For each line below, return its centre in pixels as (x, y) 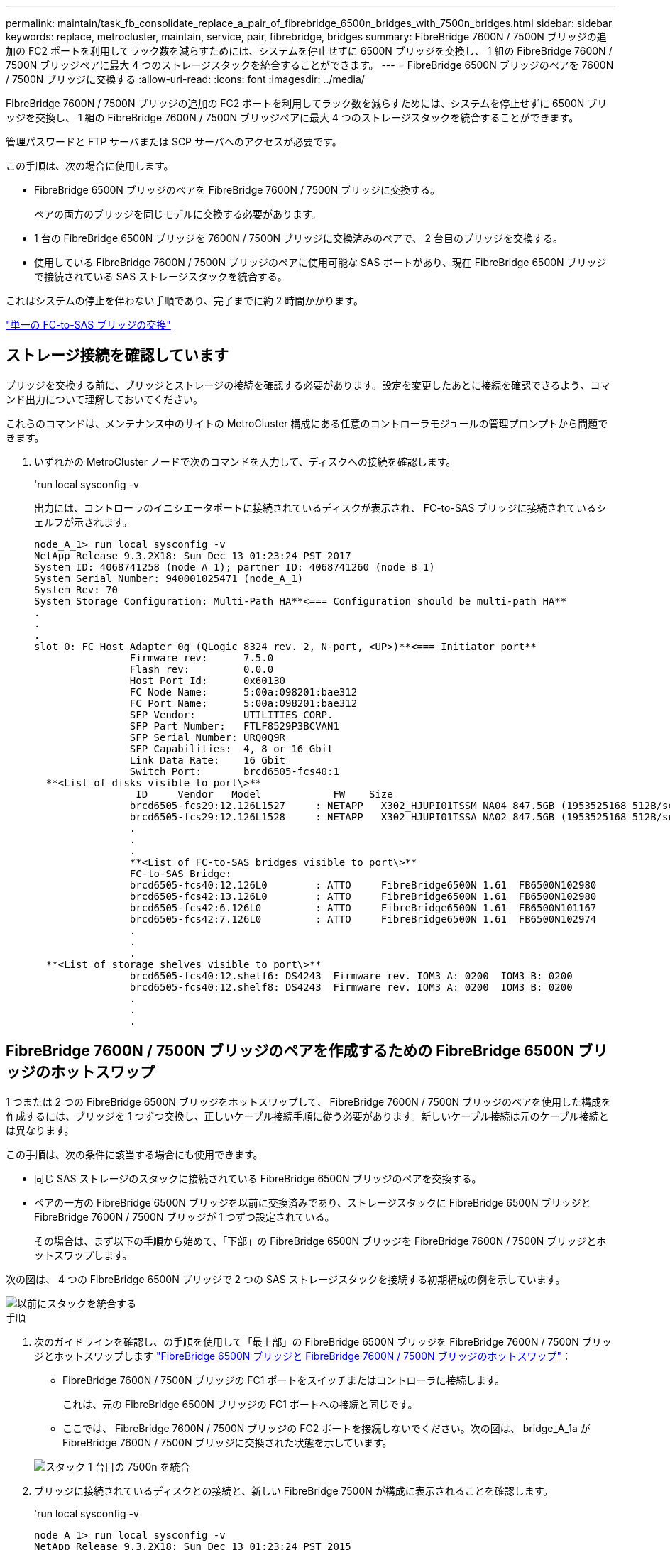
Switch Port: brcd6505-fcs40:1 (234, 771)
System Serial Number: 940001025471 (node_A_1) (169, 578)
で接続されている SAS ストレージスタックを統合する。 (161, 276)
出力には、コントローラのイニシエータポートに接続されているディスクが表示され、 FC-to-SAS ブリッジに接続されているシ (320, 507)
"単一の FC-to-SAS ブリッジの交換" (88, 325)
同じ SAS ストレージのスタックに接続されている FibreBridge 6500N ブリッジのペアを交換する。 (258, 1178)
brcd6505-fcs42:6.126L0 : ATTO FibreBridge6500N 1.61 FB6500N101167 (363, 907)
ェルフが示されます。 (83, 522)
